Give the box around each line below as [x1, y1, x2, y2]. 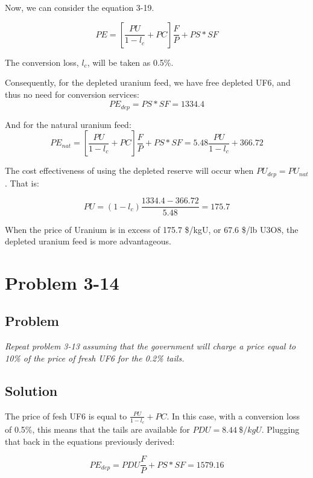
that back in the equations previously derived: [5, 435, 175, 447]
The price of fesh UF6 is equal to [5, 409, 127, 422]
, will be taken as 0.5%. [87, 56, 174, 68]
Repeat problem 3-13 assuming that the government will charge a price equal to [5, 340, 296, 352]
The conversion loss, [5, 56, 79, 68]
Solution [5, 381, 58, 400]
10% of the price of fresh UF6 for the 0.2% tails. [5, 351, 185, 364]
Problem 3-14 [5, 270, 119, 295]
